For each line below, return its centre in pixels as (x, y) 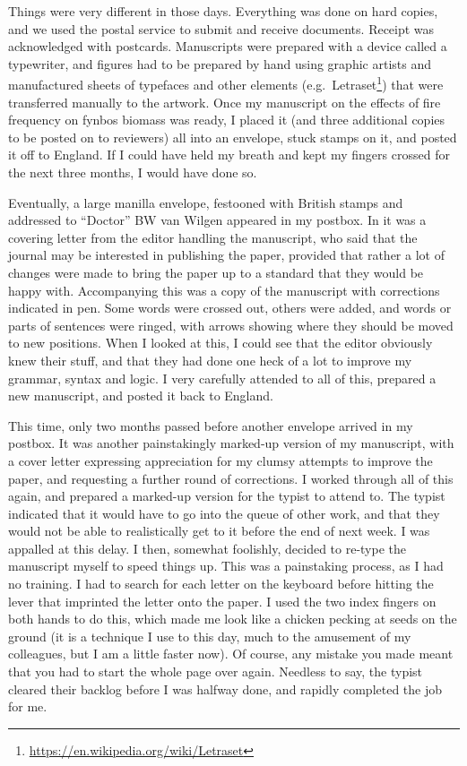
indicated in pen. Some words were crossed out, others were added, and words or (230, 308)
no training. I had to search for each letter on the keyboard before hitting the (221, 584)
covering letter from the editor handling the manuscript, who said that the (213, 237)
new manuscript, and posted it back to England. (141, 396)
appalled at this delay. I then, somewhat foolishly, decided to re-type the (208, 548)
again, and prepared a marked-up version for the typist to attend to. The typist (227, 496)
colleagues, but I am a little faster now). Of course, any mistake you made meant (231, 654)
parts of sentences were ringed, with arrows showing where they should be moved (231, 325)
